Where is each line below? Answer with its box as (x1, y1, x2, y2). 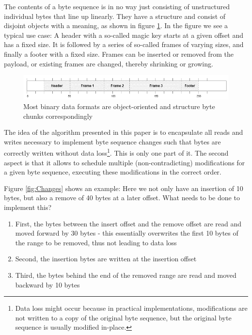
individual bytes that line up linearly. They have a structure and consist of (4, 11, 226, 21)
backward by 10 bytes (15, 279, 80, 289)
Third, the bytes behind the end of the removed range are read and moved (15, 270, 236, 280)
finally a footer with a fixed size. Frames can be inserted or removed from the (4, 48, 234, 59)
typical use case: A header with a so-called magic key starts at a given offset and (4, 30, 243, 40)
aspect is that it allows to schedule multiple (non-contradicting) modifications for (4, 157, 245, 167)
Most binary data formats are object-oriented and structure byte (23, 101, 215, 112)
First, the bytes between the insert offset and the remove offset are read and (15, 218, 241, 228)
